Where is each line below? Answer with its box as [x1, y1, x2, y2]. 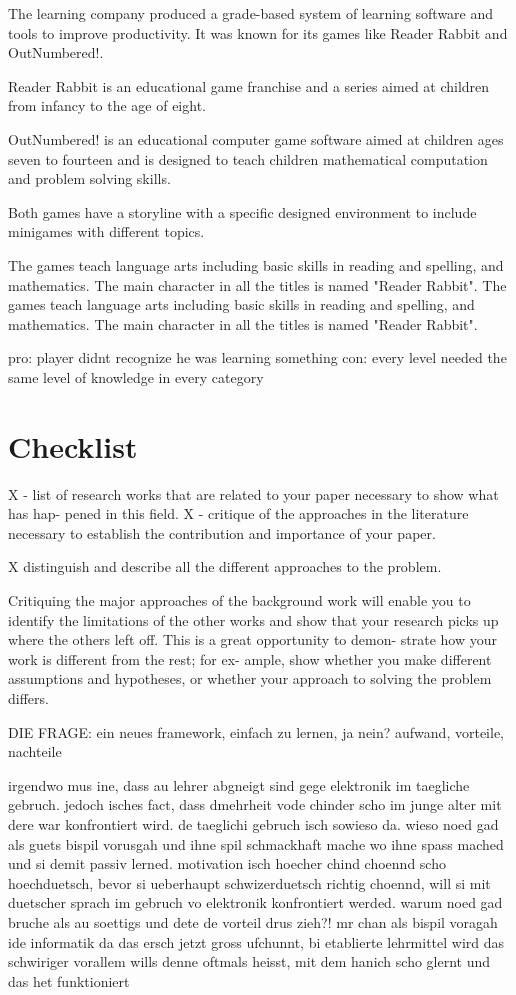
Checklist [8, 425, 138, 466]
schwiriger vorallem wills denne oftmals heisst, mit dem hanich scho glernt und [8, 951, 491, 972]
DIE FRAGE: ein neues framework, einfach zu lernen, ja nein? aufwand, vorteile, [8, 721, 504, 742]
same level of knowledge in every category [8, 366, 264, 387]
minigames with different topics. [8, 221, 205, 242]
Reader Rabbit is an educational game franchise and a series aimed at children [8, 75, 490, 96]
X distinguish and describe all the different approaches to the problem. [8, 556, 442, 577]
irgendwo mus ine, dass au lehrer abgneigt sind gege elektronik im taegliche [8, 774, 470, 795]
